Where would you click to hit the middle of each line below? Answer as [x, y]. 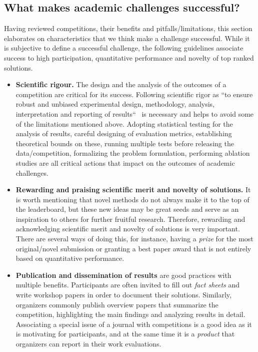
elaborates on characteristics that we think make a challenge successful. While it [127, 38]
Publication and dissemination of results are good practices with [123, 275]
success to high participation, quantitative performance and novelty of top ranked [129, 57]
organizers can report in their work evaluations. [88, 344]
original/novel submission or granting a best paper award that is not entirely [133, 248]
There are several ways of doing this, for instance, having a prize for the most [134, 239]
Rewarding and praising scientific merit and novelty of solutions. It [133, 190]
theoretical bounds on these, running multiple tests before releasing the [125, 143]
